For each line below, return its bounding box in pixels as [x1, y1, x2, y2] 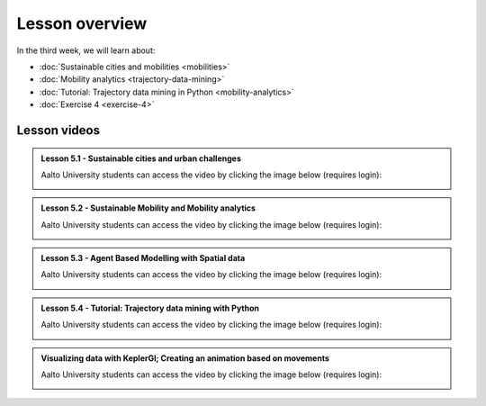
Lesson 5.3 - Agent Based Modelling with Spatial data [40, 253, 246, 264]
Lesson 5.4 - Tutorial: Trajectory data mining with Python [40, 302, 260, 313]
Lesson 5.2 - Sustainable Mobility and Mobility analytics [40, 203, 256, 213]
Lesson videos [16, 122, 101, 138]
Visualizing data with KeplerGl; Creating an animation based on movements [40, 352, 330, 364]
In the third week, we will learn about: [16, 45, 156, 56]
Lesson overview [16, 14, 148, 33]
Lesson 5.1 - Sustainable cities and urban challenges [40, 153, 242, 164]
